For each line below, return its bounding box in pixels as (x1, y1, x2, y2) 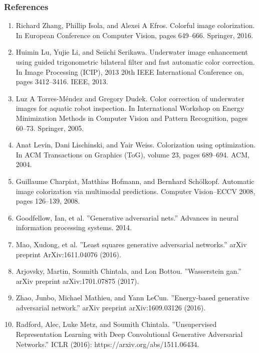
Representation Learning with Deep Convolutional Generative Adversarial (16, 329, 243, 339)
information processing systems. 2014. (16, 222, 132, 233)
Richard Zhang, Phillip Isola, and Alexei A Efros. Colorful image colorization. (16, 20, 255, 31)
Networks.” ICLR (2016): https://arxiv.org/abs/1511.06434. (16, 338, 199, 349)
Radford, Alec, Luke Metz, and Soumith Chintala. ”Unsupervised (16, 319, 217, 329)
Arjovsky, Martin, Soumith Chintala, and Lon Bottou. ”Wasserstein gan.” (16, 266, 241, 276)
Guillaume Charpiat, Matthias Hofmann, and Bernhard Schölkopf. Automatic (16, 175, 254, 186)
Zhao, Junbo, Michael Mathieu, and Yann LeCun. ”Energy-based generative (16, 292, 249, 303)
